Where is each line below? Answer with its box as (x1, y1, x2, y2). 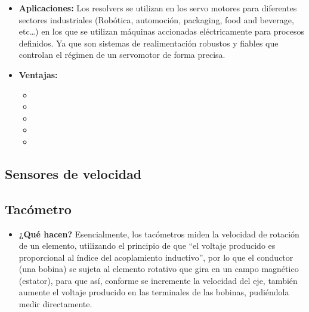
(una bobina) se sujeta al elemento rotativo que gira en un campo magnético (18, 262, 299, 275)
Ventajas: (18, 68, 58, 81)
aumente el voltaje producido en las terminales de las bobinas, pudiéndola (18, 286, 289, 298)
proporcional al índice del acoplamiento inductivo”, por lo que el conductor (18, 251, 293, 263)
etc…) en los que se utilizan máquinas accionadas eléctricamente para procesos (18, 25, 304, 38)
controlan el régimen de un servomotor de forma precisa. (18, 48, 225, 61)
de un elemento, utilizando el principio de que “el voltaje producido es (18, 239, 276, 252)
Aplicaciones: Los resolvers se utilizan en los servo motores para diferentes (18, 2, 297, 14)
